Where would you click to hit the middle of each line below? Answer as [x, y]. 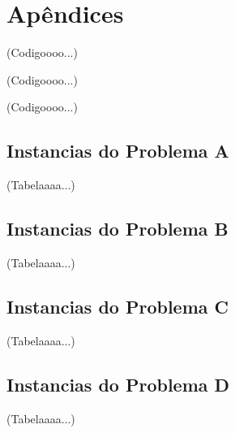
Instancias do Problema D [118, 384]
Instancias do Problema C [118, 306]
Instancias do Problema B [117, 229]
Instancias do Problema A [118, 151]
